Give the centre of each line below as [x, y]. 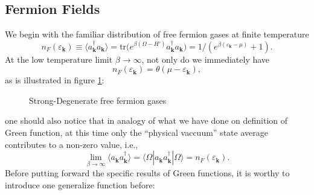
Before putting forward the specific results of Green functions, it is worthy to [147, 173]
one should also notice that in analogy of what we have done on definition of [146, 120]
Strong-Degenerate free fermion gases [98, 100]
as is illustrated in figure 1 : [55, 80]
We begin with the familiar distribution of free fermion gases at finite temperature [157, 34]
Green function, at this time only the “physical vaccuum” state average [136, 132]
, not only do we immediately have [206, 59]
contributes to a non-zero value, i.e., [72, 144]
